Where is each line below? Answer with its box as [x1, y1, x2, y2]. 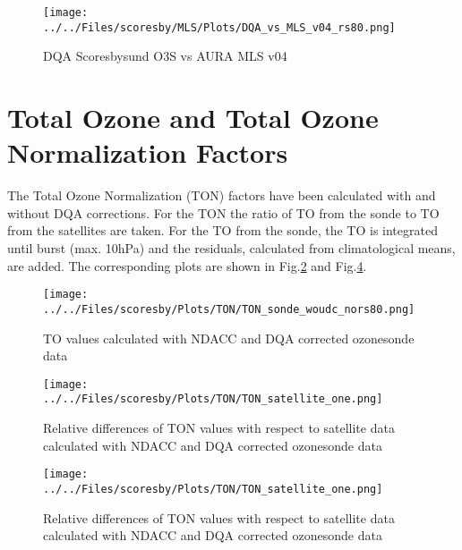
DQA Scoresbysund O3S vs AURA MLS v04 [43, 47, 287, 65]
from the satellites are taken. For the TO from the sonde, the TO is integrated [7, 221, 438, 240]
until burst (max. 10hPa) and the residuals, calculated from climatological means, [7, 239, 456, 257]
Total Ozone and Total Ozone [7, 99, 379, 136]
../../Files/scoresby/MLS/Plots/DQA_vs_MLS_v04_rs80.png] [43, 21, 396, 34]
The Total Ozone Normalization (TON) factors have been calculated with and [7, 186, 436, 205]
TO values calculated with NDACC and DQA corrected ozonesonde [43, 328, 415, 347]
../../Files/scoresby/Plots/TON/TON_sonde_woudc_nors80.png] [43, 302, 415, 316]
